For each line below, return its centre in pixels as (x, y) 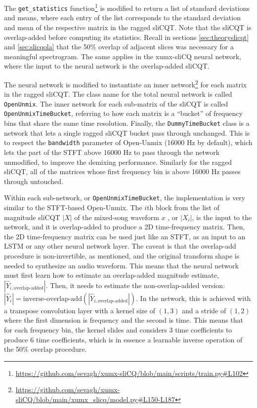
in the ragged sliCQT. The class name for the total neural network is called (118, 94)
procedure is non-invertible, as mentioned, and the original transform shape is (122, 255)
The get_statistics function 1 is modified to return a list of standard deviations (127, 7)
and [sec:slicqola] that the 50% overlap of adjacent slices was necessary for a (119, 47)
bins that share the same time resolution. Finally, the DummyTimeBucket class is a (127, 123)
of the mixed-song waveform (117, 217)
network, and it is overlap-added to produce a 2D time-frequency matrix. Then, (125, 227)
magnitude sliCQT (32, 217)
